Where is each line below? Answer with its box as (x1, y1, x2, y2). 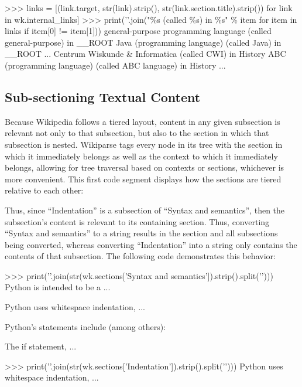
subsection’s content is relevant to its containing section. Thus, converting (5, 215, 270, 228)
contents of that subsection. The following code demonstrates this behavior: (5, 250, 276, 262)
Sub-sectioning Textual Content (5, 87, 201, 106)
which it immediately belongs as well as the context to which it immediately (5, 150, 278, 162)
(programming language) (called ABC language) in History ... (5, 59, 226, 71)
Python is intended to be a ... (5, 281, 111, 293)
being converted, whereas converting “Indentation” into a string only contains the (5, 238, 297, 250)
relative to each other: (5, 184, 84, 196)
